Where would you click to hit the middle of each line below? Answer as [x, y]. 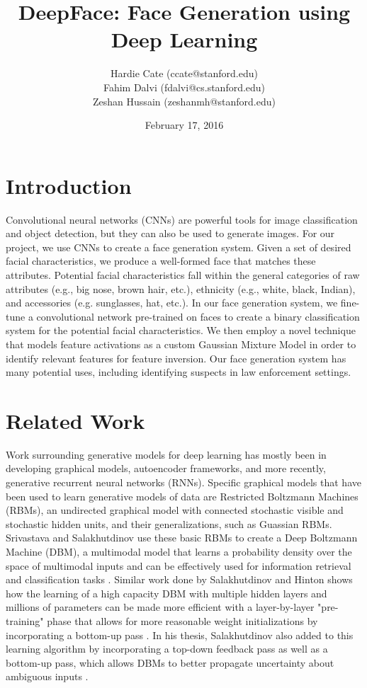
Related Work [75, 420]
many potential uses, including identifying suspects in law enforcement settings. [179, 372]
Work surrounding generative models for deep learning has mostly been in [166, 454]
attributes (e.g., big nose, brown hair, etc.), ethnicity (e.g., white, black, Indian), [181, 288]
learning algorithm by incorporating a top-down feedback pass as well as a [167, 649]
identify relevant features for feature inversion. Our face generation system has [176, 358]
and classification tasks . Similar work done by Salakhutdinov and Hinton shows [179, 579]
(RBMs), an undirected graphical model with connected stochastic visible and [175, 510]
